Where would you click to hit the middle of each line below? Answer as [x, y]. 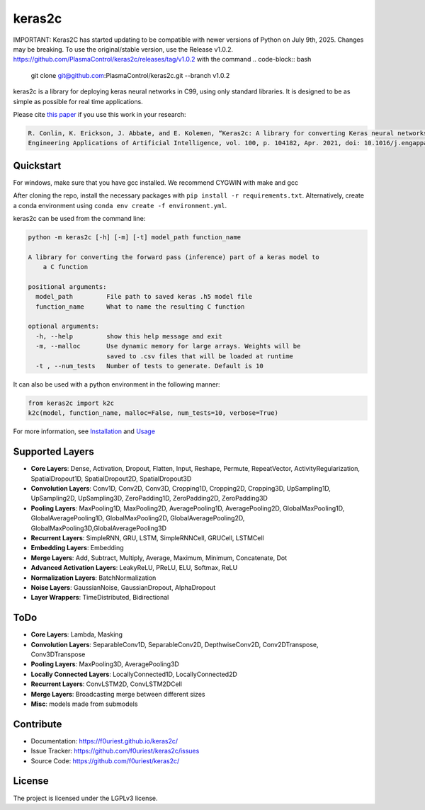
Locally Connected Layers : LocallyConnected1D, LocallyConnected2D [134, 674]
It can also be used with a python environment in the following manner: [117, 384]
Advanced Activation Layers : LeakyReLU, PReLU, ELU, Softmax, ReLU [134, 568]
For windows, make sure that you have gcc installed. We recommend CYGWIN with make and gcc [156, 182]
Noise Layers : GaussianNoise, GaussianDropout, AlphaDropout [123, 587]
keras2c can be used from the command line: [79, 218]
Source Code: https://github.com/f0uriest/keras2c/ [105, 760]
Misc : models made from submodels [84, 704]
